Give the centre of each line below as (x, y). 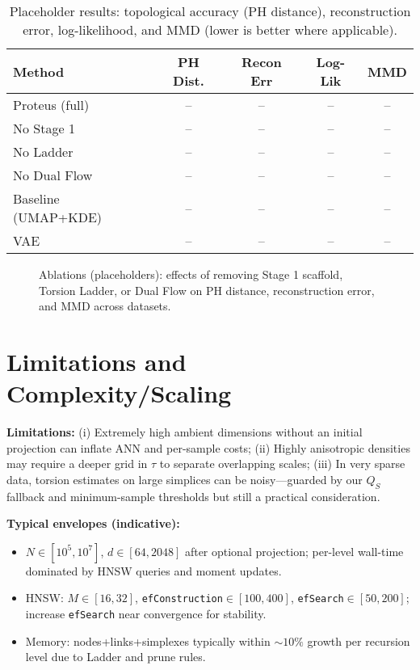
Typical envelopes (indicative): (93, 523)
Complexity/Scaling (119, 393)
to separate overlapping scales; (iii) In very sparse (282, 464)
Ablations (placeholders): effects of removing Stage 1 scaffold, (191, 274)
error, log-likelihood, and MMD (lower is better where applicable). (210, 29)
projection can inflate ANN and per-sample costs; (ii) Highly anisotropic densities (208, 447)
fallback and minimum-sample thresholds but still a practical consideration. (193, 496)
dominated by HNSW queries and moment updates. (153, 570)
